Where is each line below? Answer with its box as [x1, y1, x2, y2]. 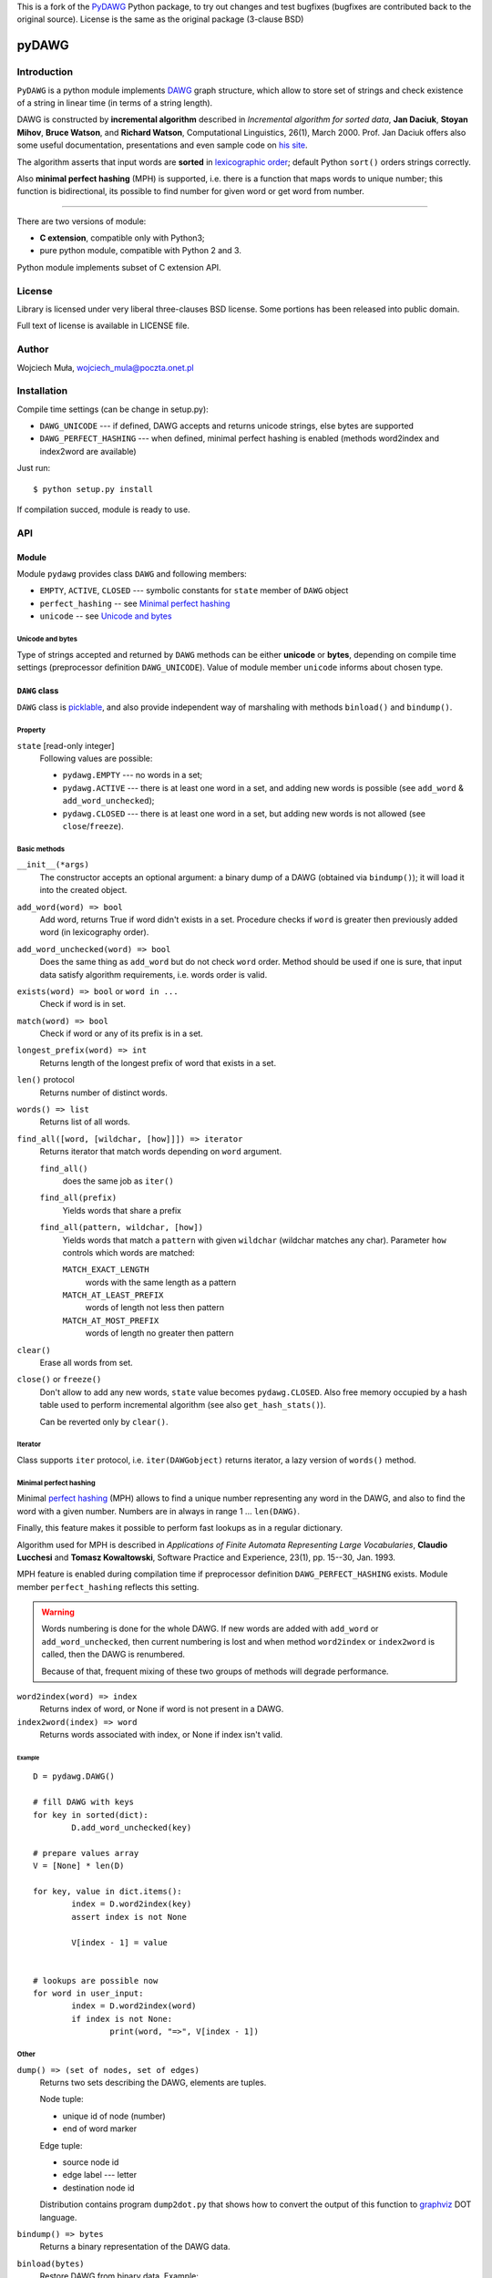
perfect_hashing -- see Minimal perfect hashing [39, 598, 231, 609]
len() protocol [16, 1074, 75, 1085]
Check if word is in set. [39, 999, 127, 1010]
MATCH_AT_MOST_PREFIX [62, 1315, 159, 1326]
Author [16, 343, 49, 355]
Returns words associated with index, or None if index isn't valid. [39, 1729, 283, 1740]
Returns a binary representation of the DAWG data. [39, 2242, 231, 2252]
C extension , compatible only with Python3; [39, 232, 205, 243]
